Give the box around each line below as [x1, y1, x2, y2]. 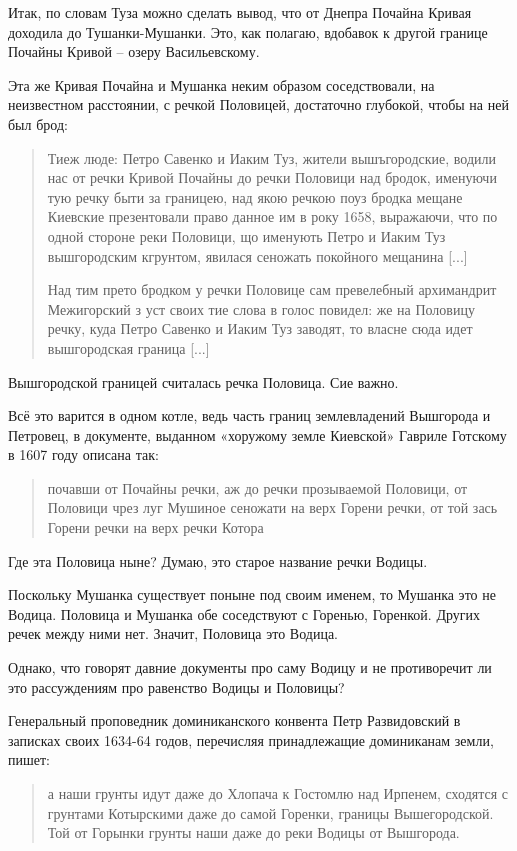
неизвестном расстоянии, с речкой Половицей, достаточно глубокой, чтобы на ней [8, 94, 509, 115]
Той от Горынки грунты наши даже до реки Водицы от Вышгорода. [47, 822, 460, 843]
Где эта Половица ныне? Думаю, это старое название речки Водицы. [8, 550, 428, 571]
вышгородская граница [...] [47, 337, 210, 358]
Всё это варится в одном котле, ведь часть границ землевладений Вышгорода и [8, 405, 491, 426]
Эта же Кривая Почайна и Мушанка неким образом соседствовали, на [8, 74, 435, 95]
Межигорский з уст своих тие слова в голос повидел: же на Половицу [47, 298, 475, 319]
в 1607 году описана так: [8, 444, 159, 465]
